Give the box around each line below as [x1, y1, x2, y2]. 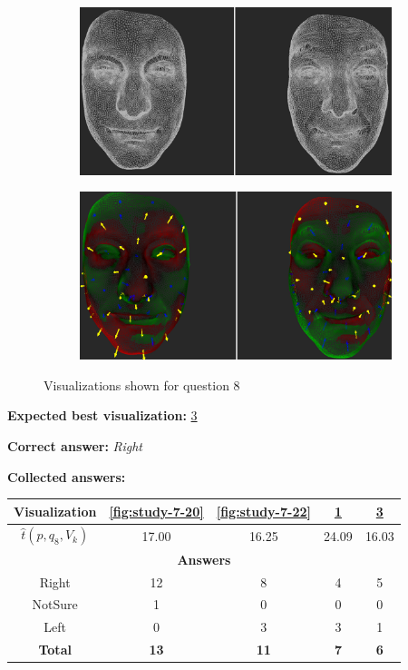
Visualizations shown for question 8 [44, 375, 240, 394]
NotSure [32, 595, 78, 614]
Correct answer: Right [7, 436, 142, 455]
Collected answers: [7, 467, 126, 486]
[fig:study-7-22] [216, 501, 311, 520]
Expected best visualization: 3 [7, 406, 198, 425]
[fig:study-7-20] [109, 501, 204, 520]
